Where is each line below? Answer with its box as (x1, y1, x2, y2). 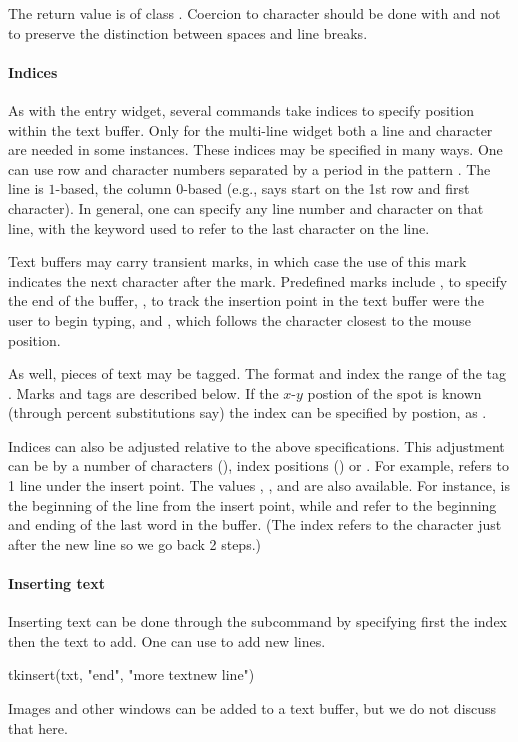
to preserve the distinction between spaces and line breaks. (8, 22, 368, 43)
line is (8, 178, 44, 199)
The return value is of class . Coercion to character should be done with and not (8, 3, 501, 23)
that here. (8, 717, 68, 738)
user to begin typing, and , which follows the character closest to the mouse (8, 309, 471, 330)
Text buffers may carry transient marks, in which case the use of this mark (8, 251, 467, 272)
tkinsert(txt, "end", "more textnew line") (8, 664, 255, 685)
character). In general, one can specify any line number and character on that (8, 197, 484, 218)
